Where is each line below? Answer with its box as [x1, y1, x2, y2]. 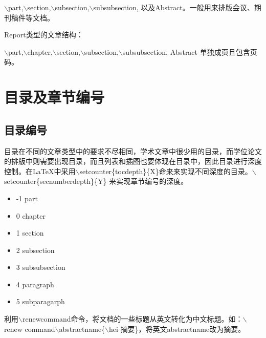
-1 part [16, 193, 38, 203]
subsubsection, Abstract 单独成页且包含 [122, 46, 250, 57]
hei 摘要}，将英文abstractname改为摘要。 [109, 323, 246, 334]
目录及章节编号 [4, 87, 105, 108]
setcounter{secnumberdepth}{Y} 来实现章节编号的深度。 [4, 176, 188, 186]
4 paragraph [16, 279, 54, 289]
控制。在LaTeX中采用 [4, 165, 76, 176]
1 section [16, 227, 44, 238]
